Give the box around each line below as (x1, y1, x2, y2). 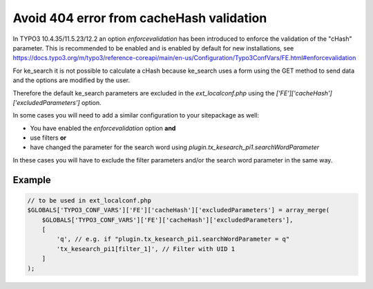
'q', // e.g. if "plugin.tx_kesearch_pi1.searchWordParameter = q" (56, 235, 290, 243)
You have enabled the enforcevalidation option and (30, 124, 176, 132)
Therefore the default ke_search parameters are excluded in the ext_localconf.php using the (12, 88, 275, 97)
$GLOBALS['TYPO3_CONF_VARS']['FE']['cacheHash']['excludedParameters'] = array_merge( (27, 206, 330, 214)
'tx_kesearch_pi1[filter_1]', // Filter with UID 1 (56, 245, 236, 252)
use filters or (30, 133, 67, 142)
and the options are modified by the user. (12, 76, 131, 84)
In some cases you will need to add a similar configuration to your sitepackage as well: (12, 111, 259, 120)
